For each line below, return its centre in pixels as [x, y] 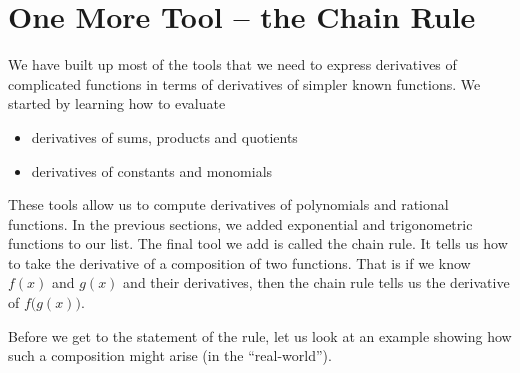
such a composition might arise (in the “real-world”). [170, 355]
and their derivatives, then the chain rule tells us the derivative [316, 282]
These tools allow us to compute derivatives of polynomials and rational [228, 204]
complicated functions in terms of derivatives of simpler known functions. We [244, 83]
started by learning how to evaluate [117, 103]
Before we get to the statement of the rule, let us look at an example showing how [260, 335]
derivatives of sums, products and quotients [164, 136]
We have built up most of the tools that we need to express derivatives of [232, 64]
